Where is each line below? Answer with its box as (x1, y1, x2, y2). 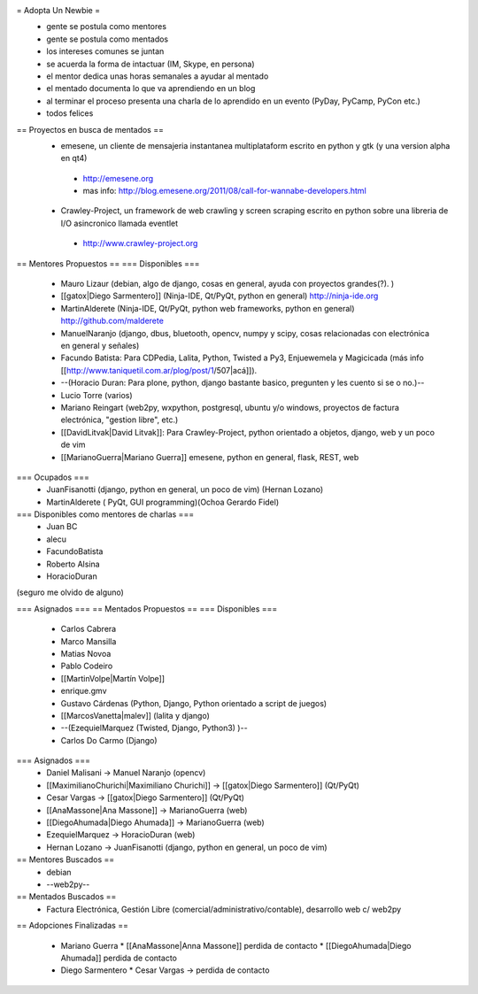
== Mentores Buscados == (16, 854, 115, 865)
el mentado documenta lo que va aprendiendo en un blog (46, 83, 256, 94)
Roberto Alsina (46, 559, 101, 569)
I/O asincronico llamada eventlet (60, 218, 179, 228)
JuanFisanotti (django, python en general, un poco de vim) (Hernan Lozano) (46, 484, 324, 495)
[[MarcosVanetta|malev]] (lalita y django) (60, 710, 210, 720)
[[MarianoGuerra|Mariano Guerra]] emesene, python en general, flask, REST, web (60, 451, 359, 462)
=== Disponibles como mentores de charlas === (16, 509, 195, 520)
